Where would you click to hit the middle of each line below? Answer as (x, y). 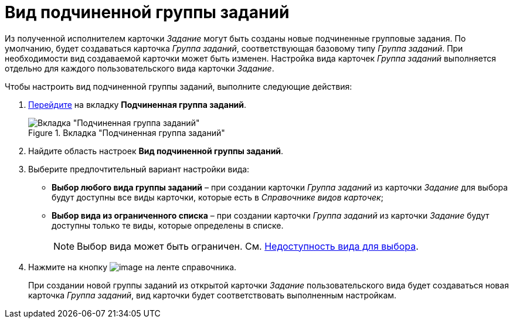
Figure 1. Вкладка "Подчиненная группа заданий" (127, 132)
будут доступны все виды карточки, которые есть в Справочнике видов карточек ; (218, 197)
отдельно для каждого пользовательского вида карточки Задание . (140, 68)
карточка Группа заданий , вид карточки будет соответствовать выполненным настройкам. (213, 295)
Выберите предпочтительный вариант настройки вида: (139, 169)
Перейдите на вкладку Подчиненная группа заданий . (137, 104)
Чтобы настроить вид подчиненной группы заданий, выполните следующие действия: (179, 86)
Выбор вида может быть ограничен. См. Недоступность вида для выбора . (248, 246)
